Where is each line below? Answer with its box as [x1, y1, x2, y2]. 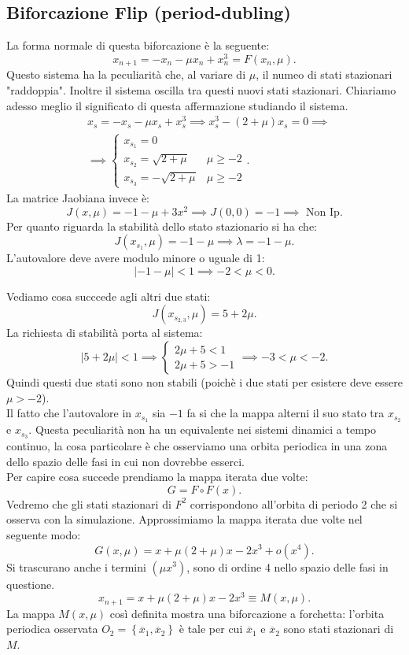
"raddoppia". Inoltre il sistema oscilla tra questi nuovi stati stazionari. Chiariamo [6, 81, 396, 98]
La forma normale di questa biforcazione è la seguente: [6, 37, 270, 54]
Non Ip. [306, 206, 343, 218]
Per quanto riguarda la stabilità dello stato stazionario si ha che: [6, 217, 318, 234]
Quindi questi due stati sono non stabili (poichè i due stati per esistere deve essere [6, 374, 403, 390]
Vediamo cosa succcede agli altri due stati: [6, 287, 211, 304]
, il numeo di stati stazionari [256, 66, 392, 83]
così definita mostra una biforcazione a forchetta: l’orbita [109, 605, 385, 621]
